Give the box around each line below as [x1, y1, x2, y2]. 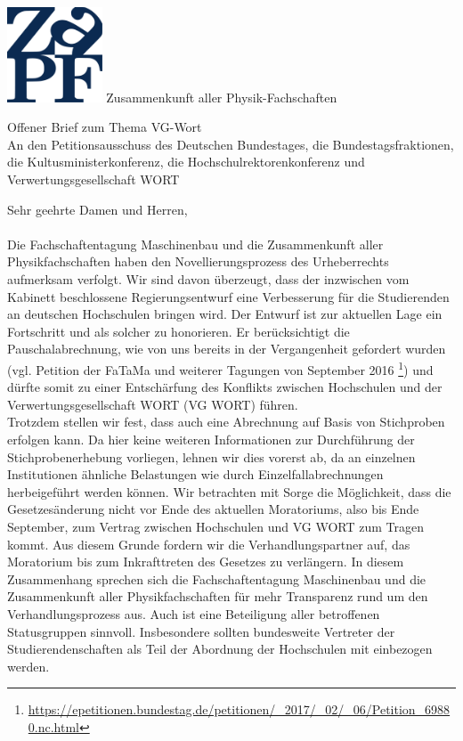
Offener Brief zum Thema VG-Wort [7, 118, 202, 136]
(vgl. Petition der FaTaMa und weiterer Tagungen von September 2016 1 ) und [7, 357, 434, 379]
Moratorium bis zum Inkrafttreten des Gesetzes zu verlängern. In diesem [7, 552, 404, 571]
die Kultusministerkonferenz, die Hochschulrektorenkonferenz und [7, 152, 365, 171]
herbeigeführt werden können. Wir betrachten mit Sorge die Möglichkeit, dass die [7, 482, 451, 501]
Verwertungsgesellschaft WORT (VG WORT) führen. [7, 395, 298, 413]
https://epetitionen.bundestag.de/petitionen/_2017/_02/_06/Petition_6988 [28, 700, 451, 719]
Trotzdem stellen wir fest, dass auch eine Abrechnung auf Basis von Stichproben [7, 412, 445, 431]
